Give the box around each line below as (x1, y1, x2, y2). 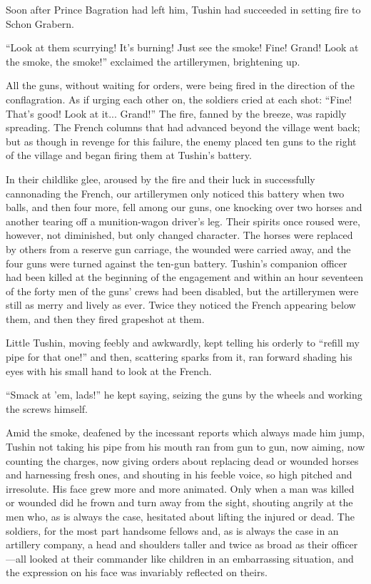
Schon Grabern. (6, 16, 74, 31)
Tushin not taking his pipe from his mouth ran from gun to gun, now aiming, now (6, 439, 365, 454)
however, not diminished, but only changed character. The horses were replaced (6, 227, 353, 242)
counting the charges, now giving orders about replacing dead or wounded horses (6, 453, 359, 468)
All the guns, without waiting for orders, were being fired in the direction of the (6, 78, 355, 93)
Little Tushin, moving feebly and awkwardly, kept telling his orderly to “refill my (6, 335, 360, 350)
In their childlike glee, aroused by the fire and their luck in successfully (6, 171, 315, 186)
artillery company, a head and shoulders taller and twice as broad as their (6, 537, 329, 552)
